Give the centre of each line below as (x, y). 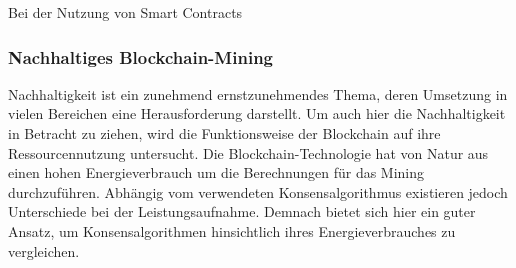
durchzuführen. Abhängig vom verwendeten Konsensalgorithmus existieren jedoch (258, 191)
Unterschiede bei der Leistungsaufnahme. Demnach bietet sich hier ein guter (242, 211)
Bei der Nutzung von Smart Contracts (125, 12)
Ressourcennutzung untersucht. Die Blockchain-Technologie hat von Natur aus (248, 152)
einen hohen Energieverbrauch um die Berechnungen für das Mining (216, 172)
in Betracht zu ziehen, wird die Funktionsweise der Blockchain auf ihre (224, 133)
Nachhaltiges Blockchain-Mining (140, 56)
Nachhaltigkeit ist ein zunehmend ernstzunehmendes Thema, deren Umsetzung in (258, 93)
